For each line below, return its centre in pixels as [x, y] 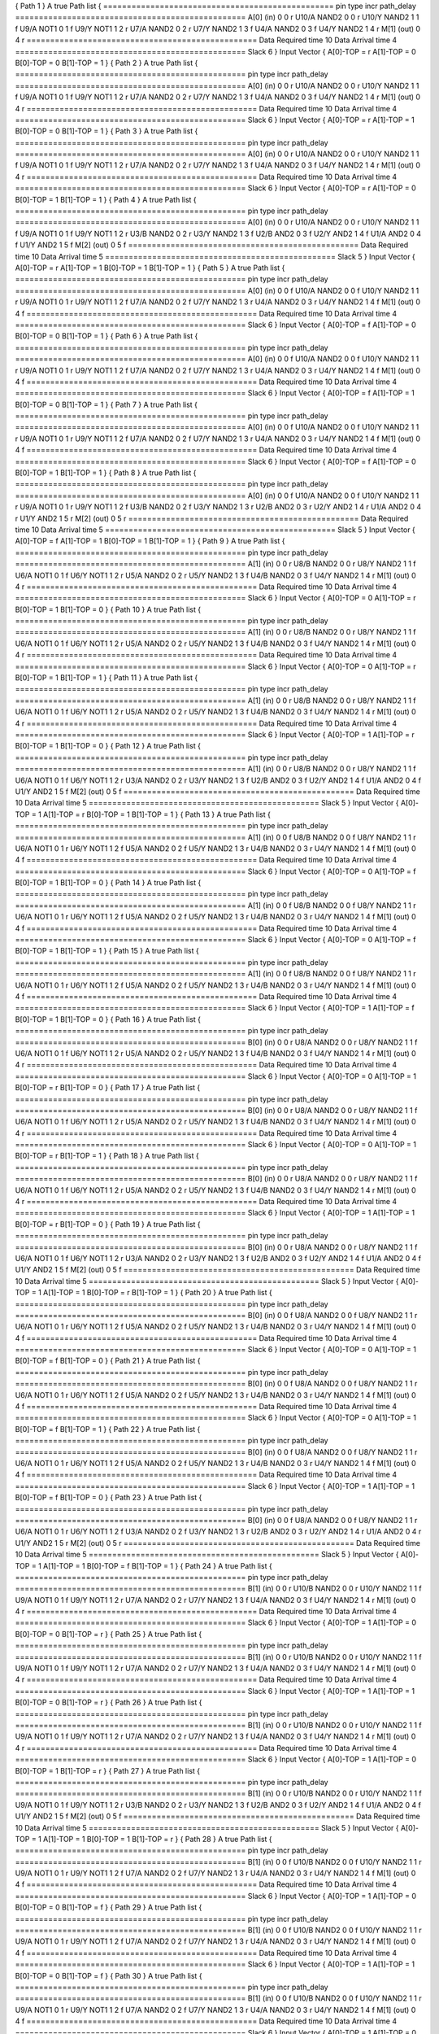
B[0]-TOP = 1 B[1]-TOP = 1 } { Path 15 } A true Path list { [107, 951]
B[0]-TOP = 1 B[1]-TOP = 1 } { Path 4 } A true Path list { [106, 199]
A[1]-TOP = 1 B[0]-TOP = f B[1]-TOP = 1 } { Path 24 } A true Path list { [158, 1565]
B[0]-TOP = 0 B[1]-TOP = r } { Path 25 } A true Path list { [109, 1634]
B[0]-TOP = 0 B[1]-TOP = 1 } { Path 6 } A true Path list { [106, 336]
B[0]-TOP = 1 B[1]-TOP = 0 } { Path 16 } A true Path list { [108, 1019]
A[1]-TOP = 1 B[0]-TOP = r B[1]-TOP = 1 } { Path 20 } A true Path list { [158, 1293]
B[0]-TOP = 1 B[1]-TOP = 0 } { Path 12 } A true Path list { [108, 746]
